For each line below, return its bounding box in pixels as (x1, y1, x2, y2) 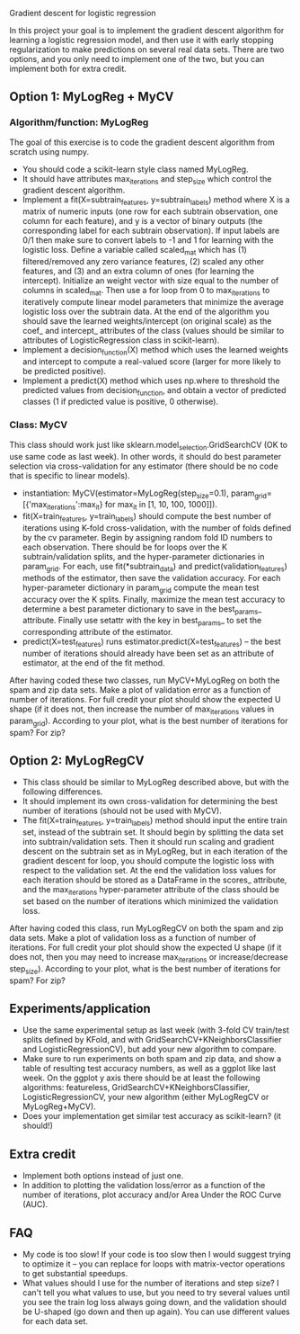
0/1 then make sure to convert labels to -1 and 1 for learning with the (22, 235, 274, 246)
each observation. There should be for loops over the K (22, 542, 227, 552)
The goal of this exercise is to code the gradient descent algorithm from (9, 137, 276, 148)
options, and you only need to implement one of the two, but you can (9, 54, 265, 64)
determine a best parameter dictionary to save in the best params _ (22, 603, 262, 616)
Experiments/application (9, 1000, 151, 1016)
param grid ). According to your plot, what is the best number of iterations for (9, 715, 288, 728)
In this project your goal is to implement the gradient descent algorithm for (9, 25, 285, 35)
